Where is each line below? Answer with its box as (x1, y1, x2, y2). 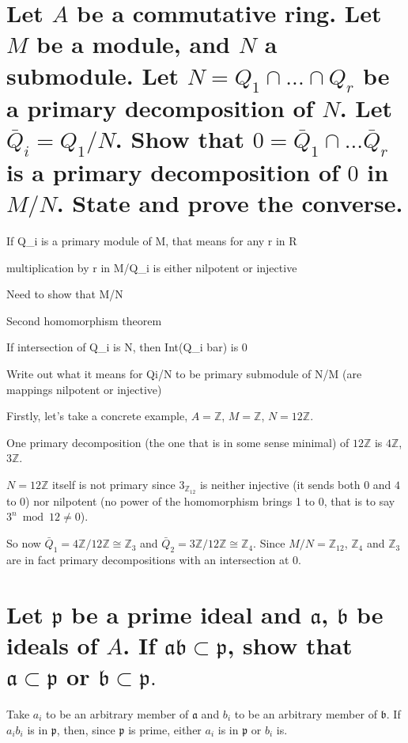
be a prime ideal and (71, 597, 302, 630)
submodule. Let (6, 59, 179, 91)
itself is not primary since (51, 476, 176, 492)
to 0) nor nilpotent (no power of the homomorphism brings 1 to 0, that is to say (6, 492, 395, 509)
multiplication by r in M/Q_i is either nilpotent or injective (6, 259, 297, 275)
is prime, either (128, 721, 202, 737)
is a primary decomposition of (6, 155, 339, 188)
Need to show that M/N (6, 286, 123, 302)
